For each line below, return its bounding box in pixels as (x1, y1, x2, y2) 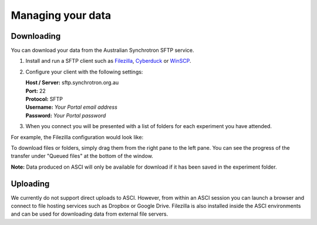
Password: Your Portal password (25, 112, 106, 119)
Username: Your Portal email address (25, 103, 117, 111)
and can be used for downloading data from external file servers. (11, 210, 168, 217)
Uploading (11, 179, 50, 189)
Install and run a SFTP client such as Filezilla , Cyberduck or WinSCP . (25, 58, 191, 65)
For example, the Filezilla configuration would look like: (11, 133, 144, 140)
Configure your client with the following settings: (25, 68, 143, 75)
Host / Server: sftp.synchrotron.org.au (25, 79, 119, 86)
